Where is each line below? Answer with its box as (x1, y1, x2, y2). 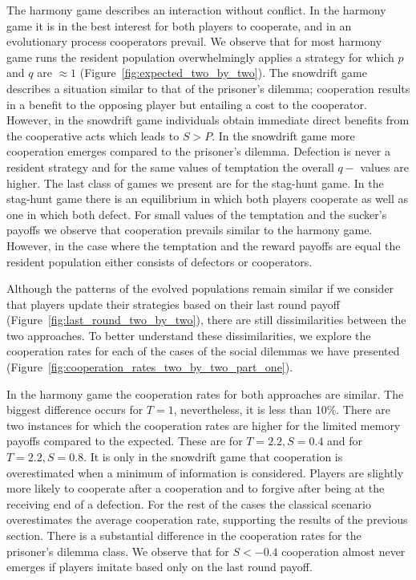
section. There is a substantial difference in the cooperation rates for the (6, 527, 361, 543)
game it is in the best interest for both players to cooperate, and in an (6, 17, 352, 34)
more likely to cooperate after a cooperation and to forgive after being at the (6, 480, 385, 497)
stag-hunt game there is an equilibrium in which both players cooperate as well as (6, 190, 409, 207)
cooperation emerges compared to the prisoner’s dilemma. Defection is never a (6, 143, 391, 160)
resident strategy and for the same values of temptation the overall (6, 158, 334, 175)
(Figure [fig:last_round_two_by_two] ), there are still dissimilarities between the (6, 311, 406, 328)
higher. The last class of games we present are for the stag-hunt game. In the (6, 174, 384, 191)
